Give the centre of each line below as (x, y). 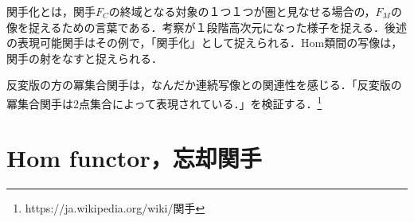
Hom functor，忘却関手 (134, 158)
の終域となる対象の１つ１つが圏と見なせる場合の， (242, 11)
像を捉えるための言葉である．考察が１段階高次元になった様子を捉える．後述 (207, 27)
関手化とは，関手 (51, 11)
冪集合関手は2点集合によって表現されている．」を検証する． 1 (164, 102)
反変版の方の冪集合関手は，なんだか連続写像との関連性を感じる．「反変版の (204, 85)
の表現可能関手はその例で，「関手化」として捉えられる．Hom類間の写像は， (205, 43)
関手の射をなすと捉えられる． (84, 58)
